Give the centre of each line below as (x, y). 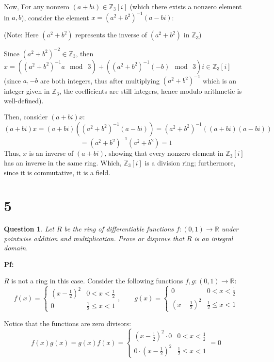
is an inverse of (51, 153)
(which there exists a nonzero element (186, 6)
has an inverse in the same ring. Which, (63, 162)
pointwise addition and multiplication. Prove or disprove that (94, 238)
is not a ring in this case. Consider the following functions (97, 280)
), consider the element (55, 17)
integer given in (27, 91)
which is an (219, 80)
